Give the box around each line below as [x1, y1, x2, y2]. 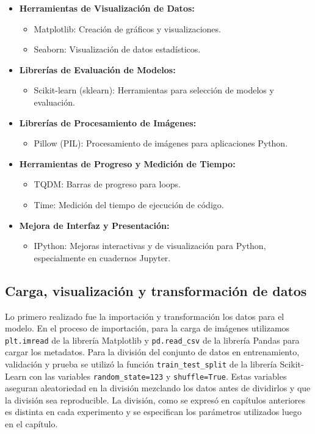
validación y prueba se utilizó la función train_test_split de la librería [5, 357, 277, 370]
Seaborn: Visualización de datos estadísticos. [34, 43, 201, 56]
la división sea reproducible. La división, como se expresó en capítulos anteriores [5, 393, 306, 406]
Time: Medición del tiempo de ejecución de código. [34, 198, 224, 211]
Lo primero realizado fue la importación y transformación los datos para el [5, 309, 284, 322]
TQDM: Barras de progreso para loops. [34, 178, 181, 190]
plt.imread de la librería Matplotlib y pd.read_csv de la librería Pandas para [5, 333, 300, 346]
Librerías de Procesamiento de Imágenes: [19, 116, 197, 129]
